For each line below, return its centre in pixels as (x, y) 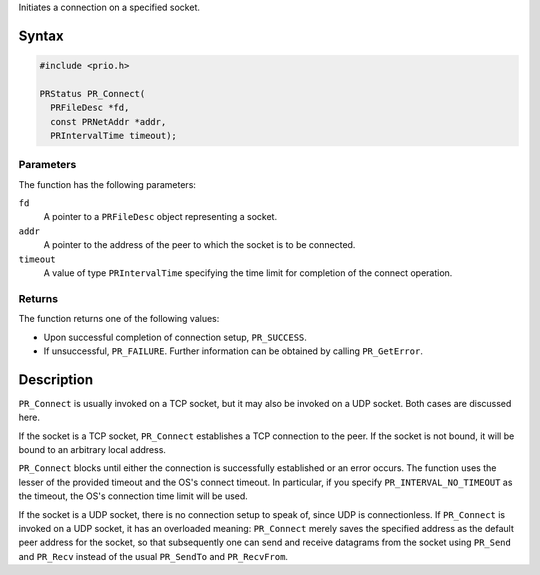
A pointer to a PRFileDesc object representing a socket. (160, 217)
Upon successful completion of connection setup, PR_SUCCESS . (175, 337)
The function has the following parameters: (107, 184)
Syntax (41, 35)
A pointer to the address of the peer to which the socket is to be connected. (199, 245)
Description (56, 379)
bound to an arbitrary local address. (92, 450)
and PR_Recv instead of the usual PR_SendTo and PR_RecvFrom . (153, 556)
